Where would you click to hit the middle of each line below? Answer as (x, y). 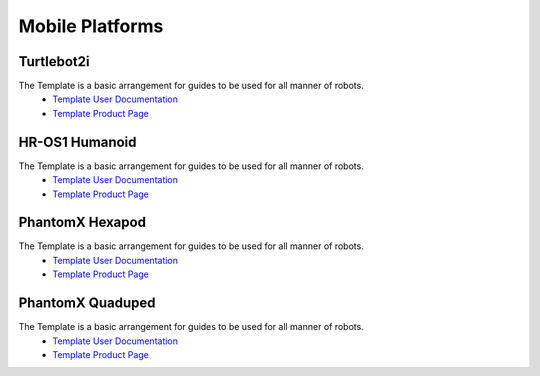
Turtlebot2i (54, 61)
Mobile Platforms (91, 26)
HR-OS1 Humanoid (77, 141)
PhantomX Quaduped (87, 303)
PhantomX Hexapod (82, 222)
